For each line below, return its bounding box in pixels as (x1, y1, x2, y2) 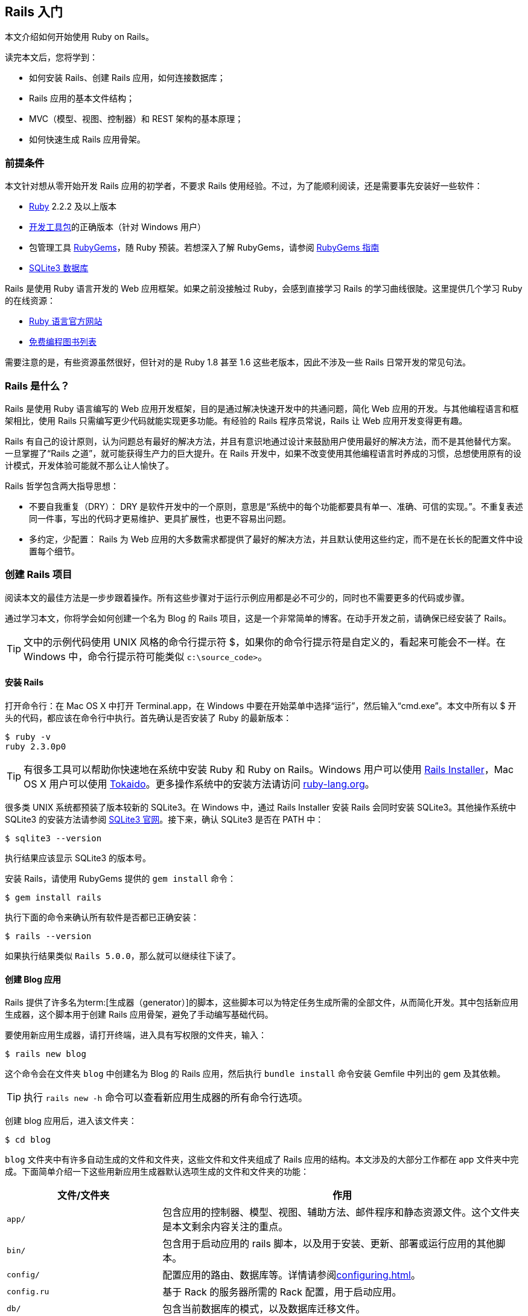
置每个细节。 (29, 545, 80, 556)
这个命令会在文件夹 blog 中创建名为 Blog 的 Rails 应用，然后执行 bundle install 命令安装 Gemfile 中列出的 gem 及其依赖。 (5, 1068, 506, 1079)
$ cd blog (5, 1135, 51, 1145)
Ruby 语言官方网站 (29, 316, 103, 327)
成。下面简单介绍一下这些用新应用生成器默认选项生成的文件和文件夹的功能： (5, 1166, 309, 1177)
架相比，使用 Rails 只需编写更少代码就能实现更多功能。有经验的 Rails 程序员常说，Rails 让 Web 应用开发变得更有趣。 (5, 415, 468, 426)
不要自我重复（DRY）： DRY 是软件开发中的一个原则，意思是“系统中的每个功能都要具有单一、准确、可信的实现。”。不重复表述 (29, 501, 523, 512)
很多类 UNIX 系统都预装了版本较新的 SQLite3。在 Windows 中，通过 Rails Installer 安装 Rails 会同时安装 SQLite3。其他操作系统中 (5, 801, 517, 812)
